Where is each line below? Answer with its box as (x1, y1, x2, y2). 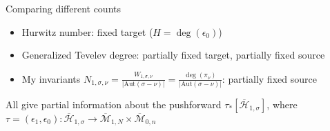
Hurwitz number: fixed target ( (21, 24, 153, 39)
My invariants (21, 71, 81, 85)
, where (266, 97, 298, 111)
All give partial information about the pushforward (6, 97, 222, 111)
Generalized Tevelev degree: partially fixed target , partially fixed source (21, 48, 325, 62)
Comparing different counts (6, 1, 121, 15)
